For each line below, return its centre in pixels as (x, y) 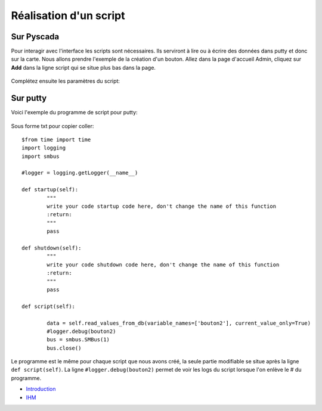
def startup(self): (50, 190)
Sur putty (29, 98)
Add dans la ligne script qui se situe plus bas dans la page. (83, 67)
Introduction (41, 389)
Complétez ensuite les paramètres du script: (66, 81)
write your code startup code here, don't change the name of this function (162, 206)
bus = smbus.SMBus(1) (78, 340)
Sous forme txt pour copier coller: (52, 126)
